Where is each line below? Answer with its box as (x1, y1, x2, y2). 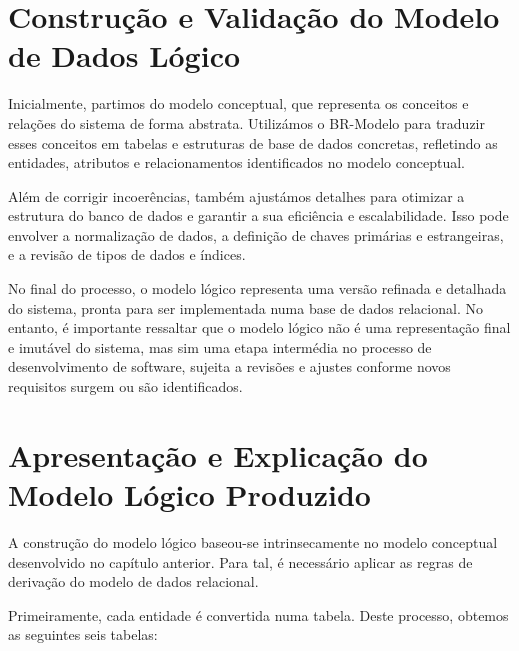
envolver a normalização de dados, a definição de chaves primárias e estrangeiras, (8, 224, 504, 245)
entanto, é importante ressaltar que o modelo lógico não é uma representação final (8, 317, 511, 338)
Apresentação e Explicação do (8, 434, 428, 475)
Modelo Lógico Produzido (8, 474, 371, 514)
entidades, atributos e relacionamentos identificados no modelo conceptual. (8, 152, 465, 173)
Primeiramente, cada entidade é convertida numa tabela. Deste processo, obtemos (8, 604, 509, 625)
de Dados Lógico (8, 35, 241, 76)
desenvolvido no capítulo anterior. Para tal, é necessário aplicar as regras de (8, 551, 473, 572)
